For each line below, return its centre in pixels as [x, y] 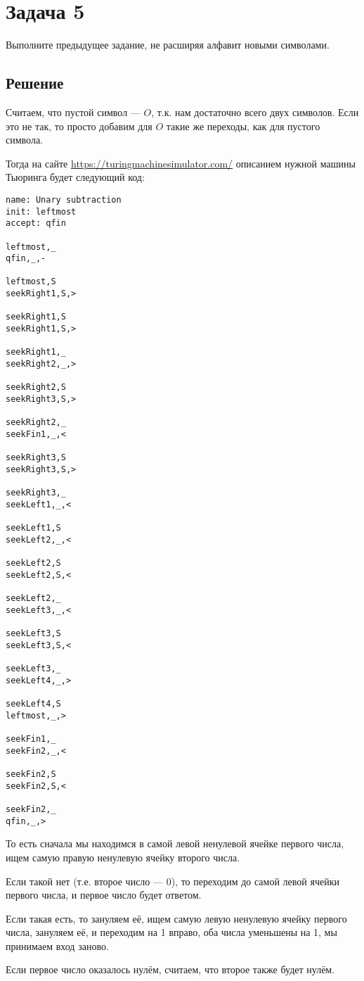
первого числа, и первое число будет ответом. [104, 895]
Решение [35, 83]
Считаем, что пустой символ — [73, 112]
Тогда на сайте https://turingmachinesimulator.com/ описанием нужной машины [181, 163]
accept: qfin [36, 223]
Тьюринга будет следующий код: [75, 177]
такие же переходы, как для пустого [243, 126]
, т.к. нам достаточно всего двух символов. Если [255, 112]
